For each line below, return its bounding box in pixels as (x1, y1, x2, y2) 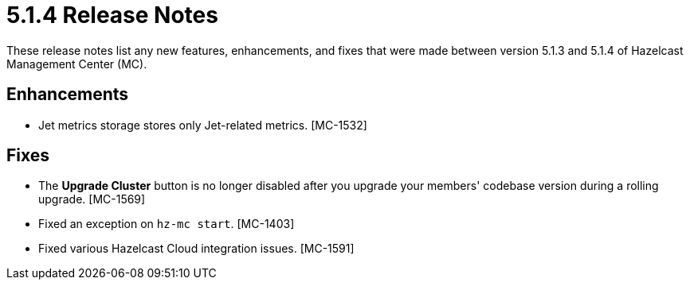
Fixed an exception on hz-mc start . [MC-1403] (38, 217, 295, 231)
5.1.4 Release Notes (6, 2, 218, 29)
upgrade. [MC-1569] (38, 192, 146, 207)
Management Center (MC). (6, 56, 147, 71)
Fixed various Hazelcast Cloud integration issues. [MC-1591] (38, 242, 355, 256)
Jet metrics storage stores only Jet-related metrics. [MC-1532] (38, 118, 367, 132)
